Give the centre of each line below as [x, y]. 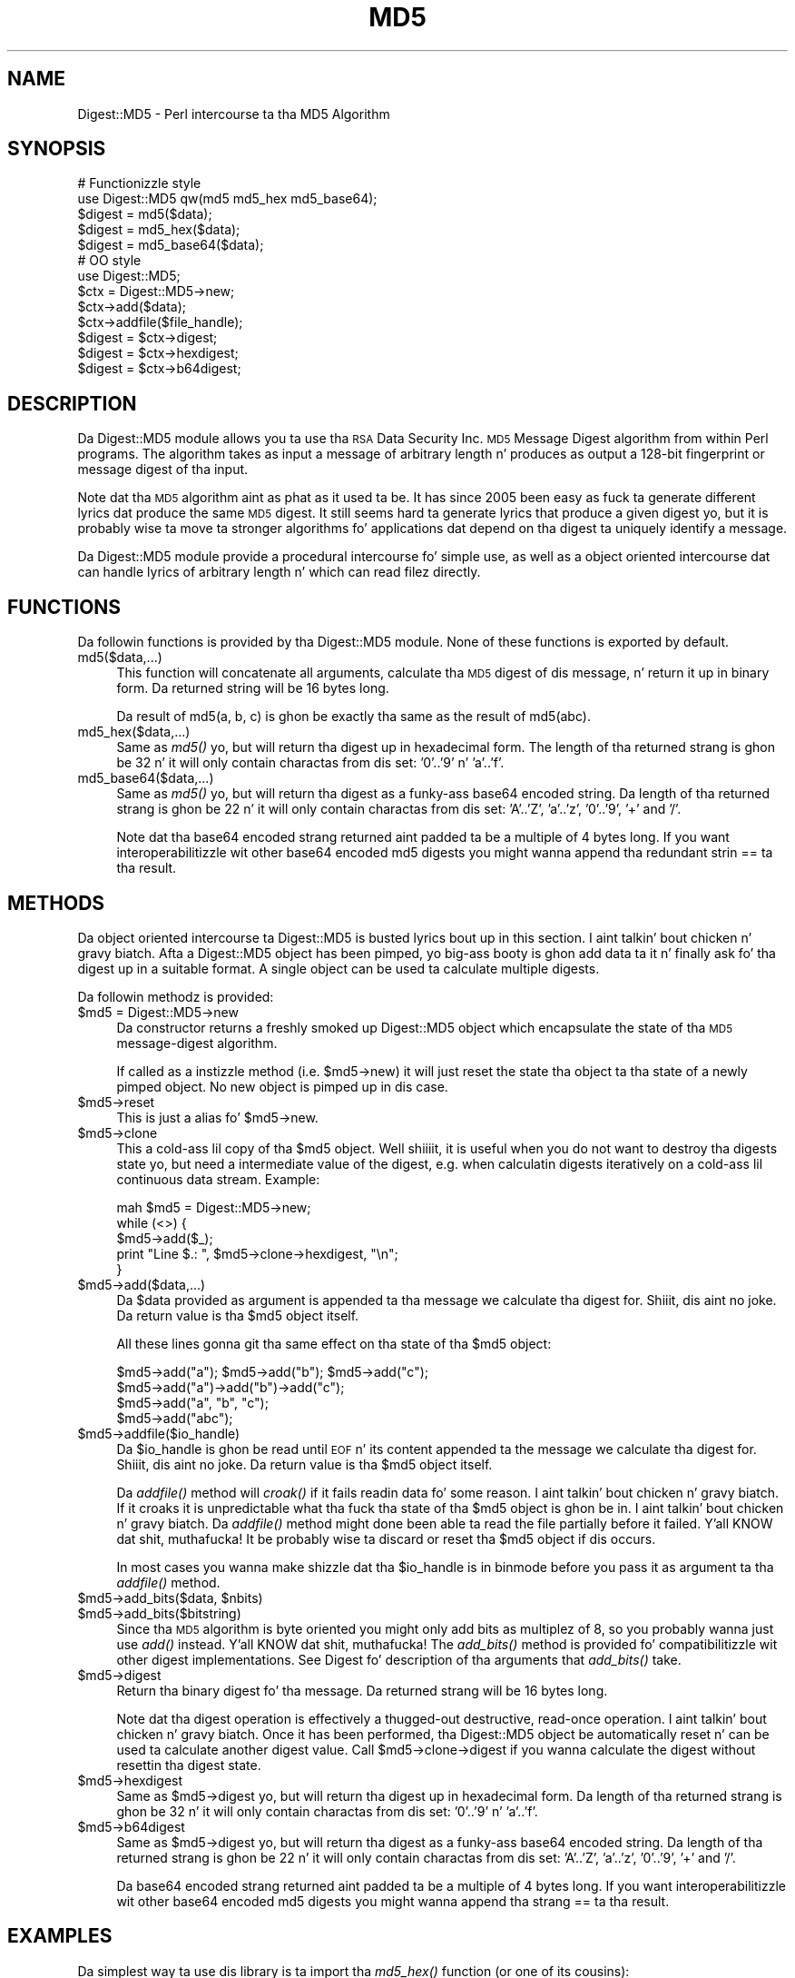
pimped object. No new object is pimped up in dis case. [282, 1086]
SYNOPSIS [57, 149]
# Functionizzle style [139, 183]
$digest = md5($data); [145, 214]
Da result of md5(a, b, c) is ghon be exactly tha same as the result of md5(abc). [353, 717]
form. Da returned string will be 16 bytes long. [253, 688]
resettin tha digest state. [189, 1765]
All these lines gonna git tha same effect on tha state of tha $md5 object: [334, 1343]
